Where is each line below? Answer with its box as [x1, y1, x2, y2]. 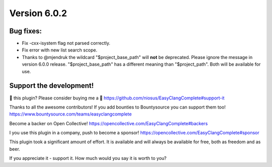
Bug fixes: [9, 27, 42, 35]
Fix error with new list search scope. [22, 47, 98, 53]
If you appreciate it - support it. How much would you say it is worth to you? [9, 155, 167, 161]
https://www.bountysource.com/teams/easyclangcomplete [9, 111, 132, 117]
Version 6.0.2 [9, 8, 67, 19]
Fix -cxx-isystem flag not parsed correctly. [22, 40, 111, 46]
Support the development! [9, 81, 94, 90]
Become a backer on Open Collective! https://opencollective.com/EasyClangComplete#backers [9, 120, 208, 126]
